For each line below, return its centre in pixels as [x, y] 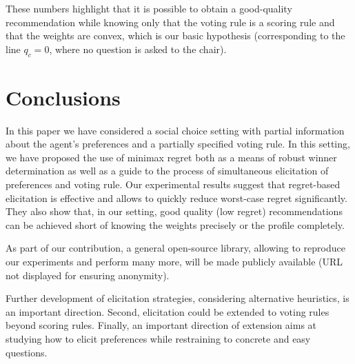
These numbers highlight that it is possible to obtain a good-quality [149, 8]
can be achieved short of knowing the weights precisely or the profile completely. [175, 224]
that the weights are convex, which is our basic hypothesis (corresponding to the [175, 36]
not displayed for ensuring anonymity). [88, 275]
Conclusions [63, 97]
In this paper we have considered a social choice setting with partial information [175, 130]
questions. [27, 352]
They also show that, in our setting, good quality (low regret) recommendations [174, 211]
